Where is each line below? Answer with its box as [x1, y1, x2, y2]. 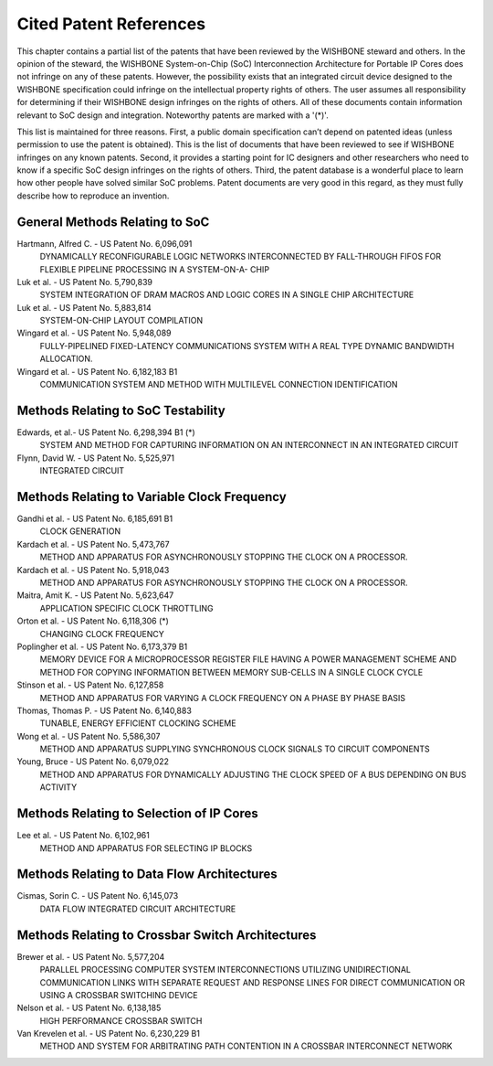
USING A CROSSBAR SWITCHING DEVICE [39, 989, 198, 1000]
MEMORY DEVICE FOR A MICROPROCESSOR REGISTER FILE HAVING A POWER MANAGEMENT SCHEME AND [39, 654, 456, 665]
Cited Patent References [16, 14, 205, 34]
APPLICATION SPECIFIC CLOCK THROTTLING [39, 602, 214, 613]
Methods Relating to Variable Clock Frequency [16, 489, 287, 505]
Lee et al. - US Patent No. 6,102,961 [16, 830, 150, 841]
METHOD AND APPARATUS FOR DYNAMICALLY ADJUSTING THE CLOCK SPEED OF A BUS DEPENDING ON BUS [39, 769, 467, 780]
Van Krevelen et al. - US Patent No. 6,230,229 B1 [16, 1029, 201, 1039]
